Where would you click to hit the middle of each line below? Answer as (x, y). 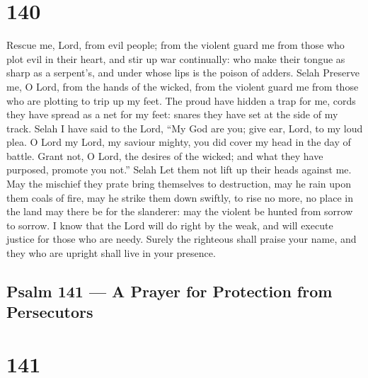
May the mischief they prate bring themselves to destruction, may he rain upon (179, 184)
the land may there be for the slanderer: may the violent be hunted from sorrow (180, 211)
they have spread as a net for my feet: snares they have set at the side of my (172, 114)
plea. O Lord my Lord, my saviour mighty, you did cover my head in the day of (179, 142)
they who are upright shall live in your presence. (111, 253)
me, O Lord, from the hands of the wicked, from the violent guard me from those (183, 86)
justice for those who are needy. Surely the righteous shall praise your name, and (182, 239)
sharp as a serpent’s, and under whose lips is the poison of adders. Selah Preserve (183, 73)
